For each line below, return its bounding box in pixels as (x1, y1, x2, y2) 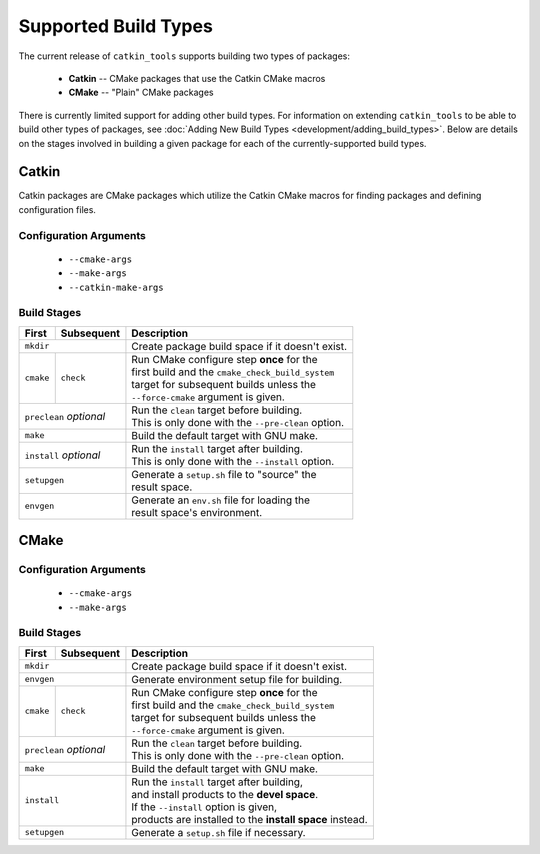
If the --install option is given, (131, 800, 278, 814)
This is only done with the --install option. (131, 454, 335, 468)
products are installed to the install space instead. (131, 812, 369, 826)
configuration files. (18, 203, 97, 215)
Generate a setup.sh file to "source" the (131, 467, 317, 481)
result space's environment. (131, 505, 263, 519)
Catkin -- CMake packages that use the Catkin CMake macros (68, 72, 326, 84)
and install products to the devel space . (131, 787, 319, 801)
